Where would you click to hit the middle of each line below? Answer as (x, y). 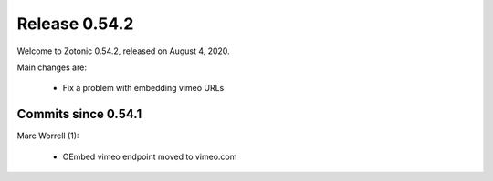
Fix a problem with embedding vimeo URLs (143, 88)
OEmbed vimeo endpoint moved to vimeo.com (150, 156)
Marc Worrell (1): (48, 136)
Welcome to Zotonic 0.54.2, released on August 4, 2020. (123, 51)
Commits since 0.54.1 (79, 114)
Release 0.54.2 (75, 24)
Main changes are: (52, 67)
